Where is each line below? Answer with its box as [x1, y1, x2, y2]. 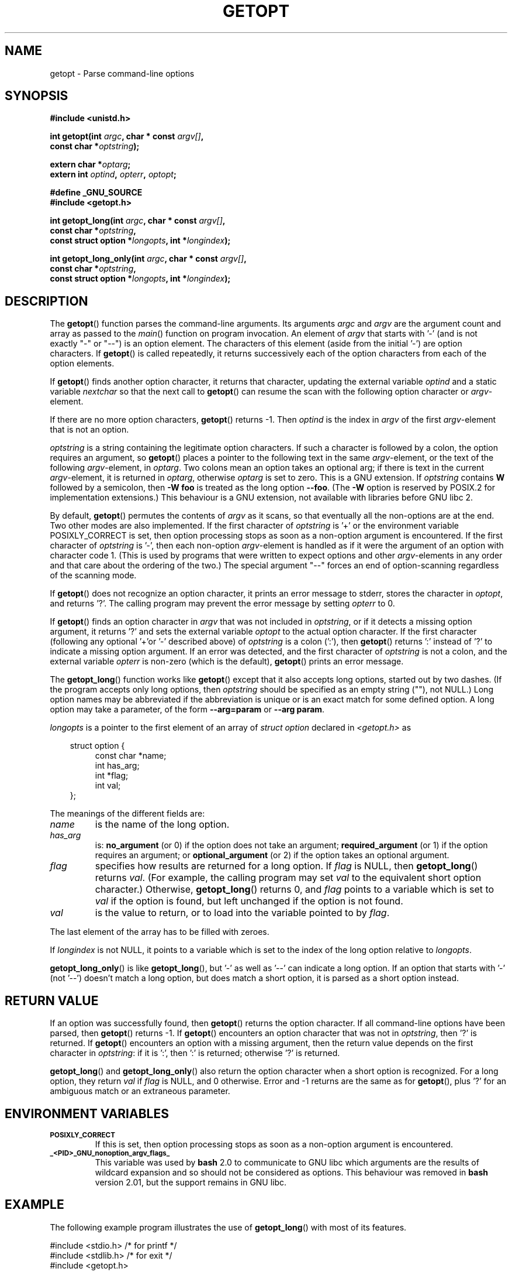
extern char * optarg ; [50, 159, 131, 170]
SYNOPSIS [5, 88, 68, 104]
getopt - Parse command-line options [50, 68, 195, 78]
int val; [95, 780, 121, 791]
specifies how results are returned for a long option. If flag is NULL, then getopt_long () [95, 860, 478, 872]
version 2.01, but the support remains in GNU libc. [95, 1177, 287, 1187]
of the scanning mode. [50, 570, 137, 581]
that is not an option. [50, 424, 129, 435]
